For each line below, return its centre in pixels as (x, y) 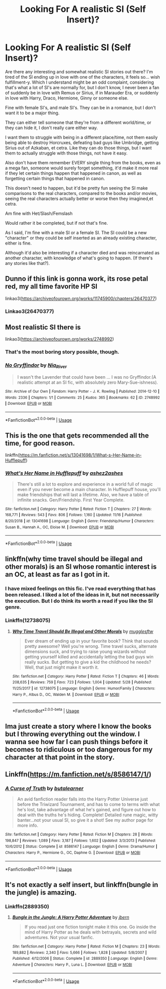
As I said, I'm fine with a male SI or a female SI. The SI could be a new (76, 232)
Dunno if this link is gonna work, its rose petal (77, 279)
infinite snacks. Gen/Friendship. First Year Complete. (71, 500)
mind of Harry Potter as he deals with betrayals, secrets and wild (90, 932)
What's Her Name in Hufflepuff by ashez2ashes (64, 473)
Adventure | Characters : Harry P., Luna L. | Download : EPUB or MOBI (72, 964)
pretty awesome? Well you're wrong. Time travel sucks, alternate (91, 646)
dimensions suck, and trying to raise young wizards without (85, 651)
